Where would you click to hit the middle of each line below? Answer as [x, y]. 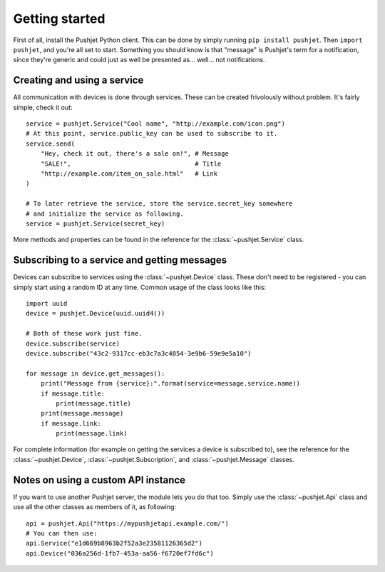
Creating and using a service [78, 80]
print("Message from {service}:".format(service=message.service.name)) [170, 383]
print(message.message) [82, 413]
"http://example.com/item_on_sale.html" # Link [129, 174]
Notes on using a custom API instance [99, 480]
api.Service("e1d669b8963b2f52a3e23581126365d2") [114, 543]
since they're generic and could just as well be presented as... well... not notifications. [139, 60]
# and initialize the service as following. [105, 214]
